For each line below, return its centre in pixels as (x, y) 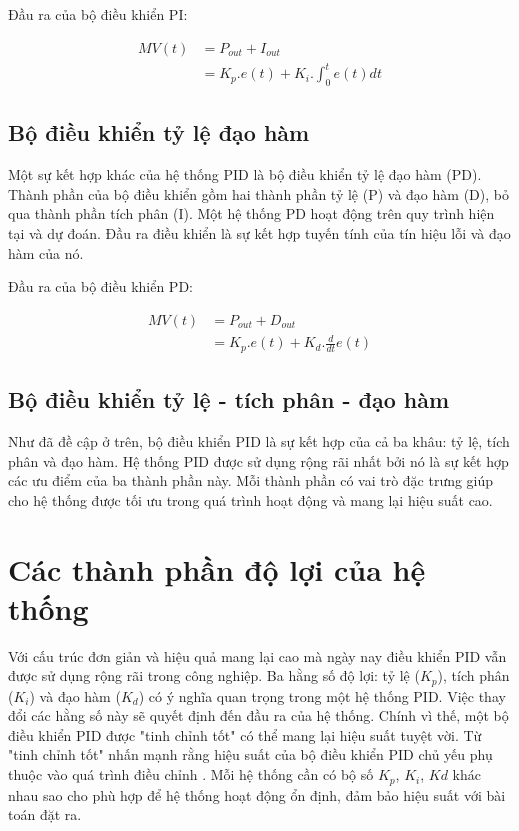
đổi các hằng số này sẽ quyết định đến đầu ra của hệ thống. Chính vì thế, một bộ (258, 715)
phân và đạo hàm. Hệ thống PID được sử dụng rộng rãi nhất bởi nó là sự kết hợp (258, 460)
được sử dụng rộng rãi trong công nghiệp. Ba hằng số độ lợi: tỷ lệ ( (214, 675)
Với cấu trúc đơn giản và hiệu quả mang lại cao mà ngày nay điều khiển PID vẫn (257, 655)
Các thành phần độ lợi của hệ (217, 568)
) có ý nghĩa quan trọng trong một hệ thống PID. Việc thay (322, 695)
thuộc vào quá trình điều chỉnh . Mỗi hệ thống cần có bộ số (191, 774)
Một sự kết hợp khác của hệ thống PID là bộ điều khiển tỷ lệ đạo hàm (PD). (245, 174)
